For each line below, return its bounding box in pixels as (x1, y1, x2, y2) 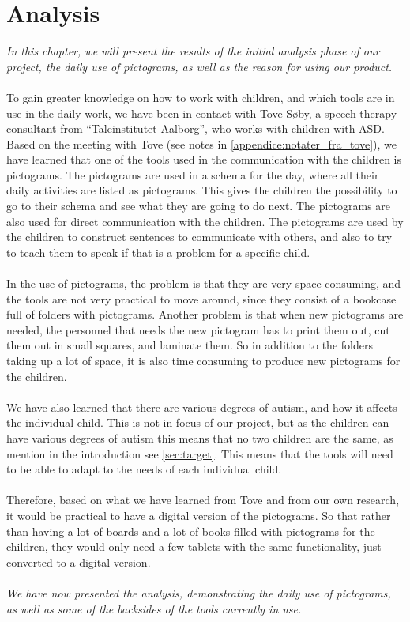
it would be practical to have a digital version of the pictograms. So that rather (6, 507, 391, 523)
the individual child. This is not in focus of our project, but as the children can (6, 414, 389, 431)
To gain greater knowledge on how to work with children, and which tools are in (6, 89, 395, 105)
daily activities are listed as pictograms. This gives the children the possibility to (6, 182, 397, 198)
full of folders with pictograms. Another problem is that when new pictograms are (6, 306, 404, 322)
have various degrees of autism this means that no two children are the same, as (6, 429, 393, 446)
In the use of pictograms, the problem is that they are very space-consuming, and (6, 275, 401, 292)
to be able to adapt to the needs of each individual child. (6, 461, 282, 477)
